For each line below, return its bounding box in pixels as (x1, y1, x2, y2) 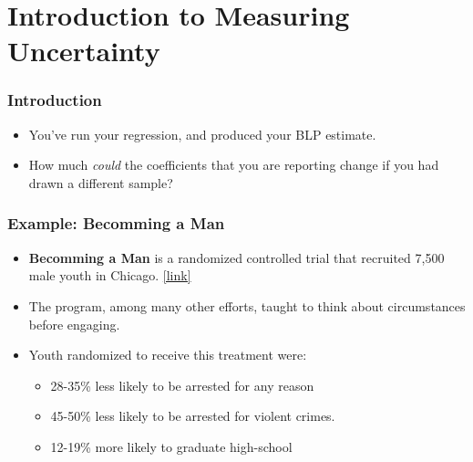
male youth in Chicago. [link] (28, 266, 191, 285)
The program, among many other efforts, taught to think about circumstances (28, 296, 466, 315)
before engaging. (28, 314, 120, 333)
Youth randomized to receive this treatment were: (28, 345, 307, 364)
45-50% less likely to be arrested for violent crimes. (50, 406, 335, 425)
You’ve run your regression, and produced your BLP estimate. (28, 124, 376, 143)
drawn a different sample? (28, 173, 173, 192)
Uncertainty (7, 32, 160, 69)
